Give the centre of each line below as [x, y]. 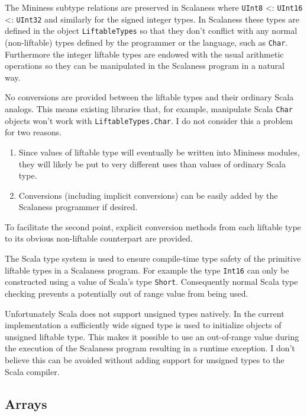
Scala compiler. [32, 371]
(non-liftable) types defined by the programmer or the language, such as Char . [146, 42]
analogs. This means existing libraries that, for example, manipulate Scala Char [149, 109]
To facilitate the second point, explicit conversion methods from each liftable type [153, 226]
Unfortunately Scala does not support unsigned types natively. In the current [145, 313]
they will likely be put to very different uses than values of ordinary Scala [152, 163]
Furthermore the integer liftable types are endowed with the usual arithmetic [144, 54]
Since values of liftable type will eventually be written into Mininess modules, [159, 152]
